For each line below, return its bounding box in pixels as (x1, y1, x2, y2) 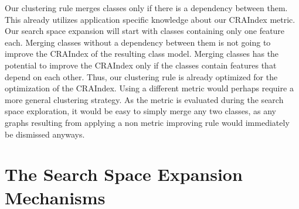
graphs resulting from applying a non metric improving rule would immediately (5, 116, 290, 128)
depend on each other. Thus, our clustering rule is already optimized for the (5, 70, 278, 83)
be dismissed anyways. (5, 128, 85, 140)
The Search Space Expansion (5, 162, 243, 186)
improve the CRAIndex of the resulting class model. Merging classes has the (5, 47, 279, 60)
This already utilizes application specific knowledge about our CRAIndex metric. (5, 13, 295, 25)
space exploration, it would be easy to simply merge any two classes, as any (5, 105, 276, 117)
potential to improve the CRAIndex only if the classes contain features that (5, 59, 277, 71)
